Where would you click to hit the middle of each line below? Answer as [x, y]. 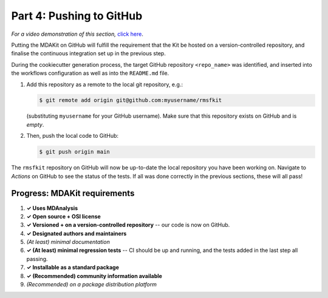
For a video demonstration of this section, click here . [77, 34]
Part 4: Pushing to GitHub [77, 16]
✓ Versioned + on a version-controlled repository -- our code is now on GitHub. [128, 225]
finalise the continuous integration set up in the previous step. [89, 53]
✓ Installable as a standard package [73, 268]
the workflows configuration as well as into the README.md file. [90, 73]
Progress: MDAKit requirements [73, 193]
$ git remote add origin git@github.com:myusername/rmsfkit [131, 100]
